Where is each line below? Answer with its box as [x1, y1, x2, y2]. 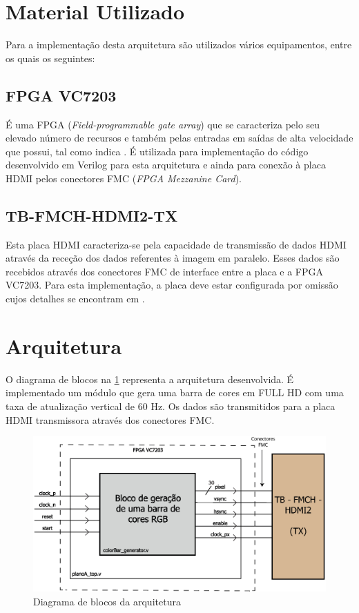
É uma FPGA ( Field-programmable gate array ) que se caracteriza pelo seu [6, 117, 320, 131]
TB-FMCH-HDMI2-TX [6, 204, 178, 226]
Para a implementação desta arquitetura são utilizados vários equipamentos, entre [6, 37, 352, 52]
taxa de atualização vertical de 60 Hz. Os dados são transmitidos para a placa [6, 398, 336, 413]
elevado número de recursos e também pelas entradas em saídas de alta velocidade [6, 130, 353, 145]
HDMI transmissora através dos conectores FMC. [6, 412, 215, 427]
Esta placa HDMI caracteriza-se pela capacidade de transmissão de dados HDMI [6, 237, 347, 251]
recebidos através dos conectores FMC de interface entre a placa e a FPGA [6, 264, 323, 278]
